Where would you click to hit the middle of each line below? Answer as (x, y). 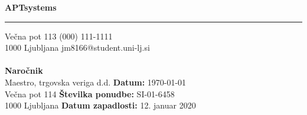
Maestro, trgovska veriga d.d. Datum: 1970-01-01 (96, 82)
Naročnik (24, 70)
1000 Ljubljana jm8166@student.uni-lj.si (77, 47)
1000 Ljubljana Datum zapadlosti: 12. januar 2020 (100, 105)
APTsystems (31, 7)
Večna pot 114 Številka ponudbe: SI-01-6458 (90, 93)
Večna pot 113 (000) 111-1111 (59, 36)
